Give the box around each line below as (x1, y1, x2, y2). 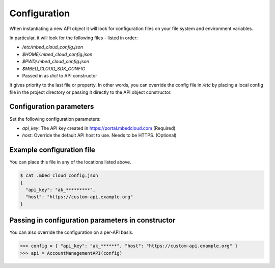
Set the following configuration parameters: (9, 116, 101, 122)
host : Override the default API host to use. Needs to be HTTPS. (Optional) (22, 132, 177, 139)
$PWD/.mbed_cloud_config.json (22, 59, 90, 65)
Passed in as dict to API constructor (22, 72, 97, 78)
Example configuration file (9, 146, 95, 154)
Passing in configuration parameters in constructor (9, 216, 176, 225)
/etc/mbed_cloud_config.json (22, 44, 84, 50)
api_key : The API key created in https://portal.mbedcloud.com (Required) (22, 125, 176, 131)
